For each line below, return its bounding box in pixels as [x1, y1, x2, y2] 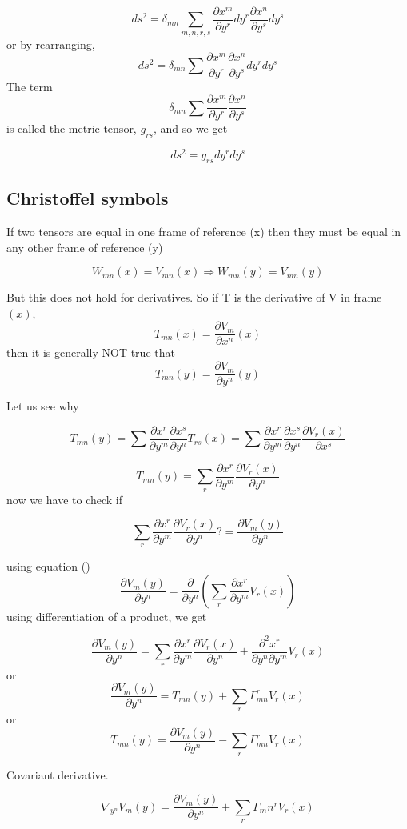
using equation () [6, 558, 90, 575]
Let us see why [6, 398, 79, 414]
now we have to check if [6, 491, 123, 507]
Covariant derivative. [6, 766, 109, 783]
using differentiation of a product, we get [6, 607, 207, 624]
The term [6, 78, 53, 94]
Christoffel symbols [6, 186, 169, 210]
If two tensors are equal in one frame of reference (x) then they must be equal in [6, 223, 401, 240]
